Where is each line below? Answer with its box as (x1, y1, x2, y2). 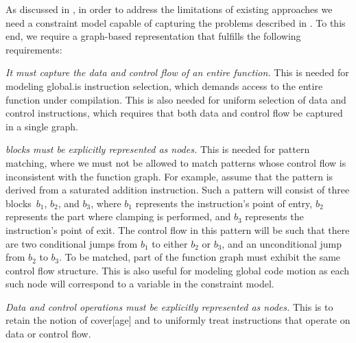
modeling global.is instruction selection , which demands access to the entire (5, 78, 323, 93)
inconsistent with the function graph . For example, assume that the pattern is (5, 169, 333, 183)
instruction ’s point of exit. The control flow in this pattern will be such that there (5, 222, 350, 237)
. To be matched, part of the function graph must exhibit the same (59, 250, 341, 264)
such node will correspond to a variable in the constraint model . (5, 276, 274, 291)
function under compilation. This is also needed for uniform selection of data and (5, 92, 346, 106)
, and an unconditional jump (222, 236, 342, 250)
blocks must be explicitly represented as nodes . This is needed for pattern (5, 142, 310, 156)
